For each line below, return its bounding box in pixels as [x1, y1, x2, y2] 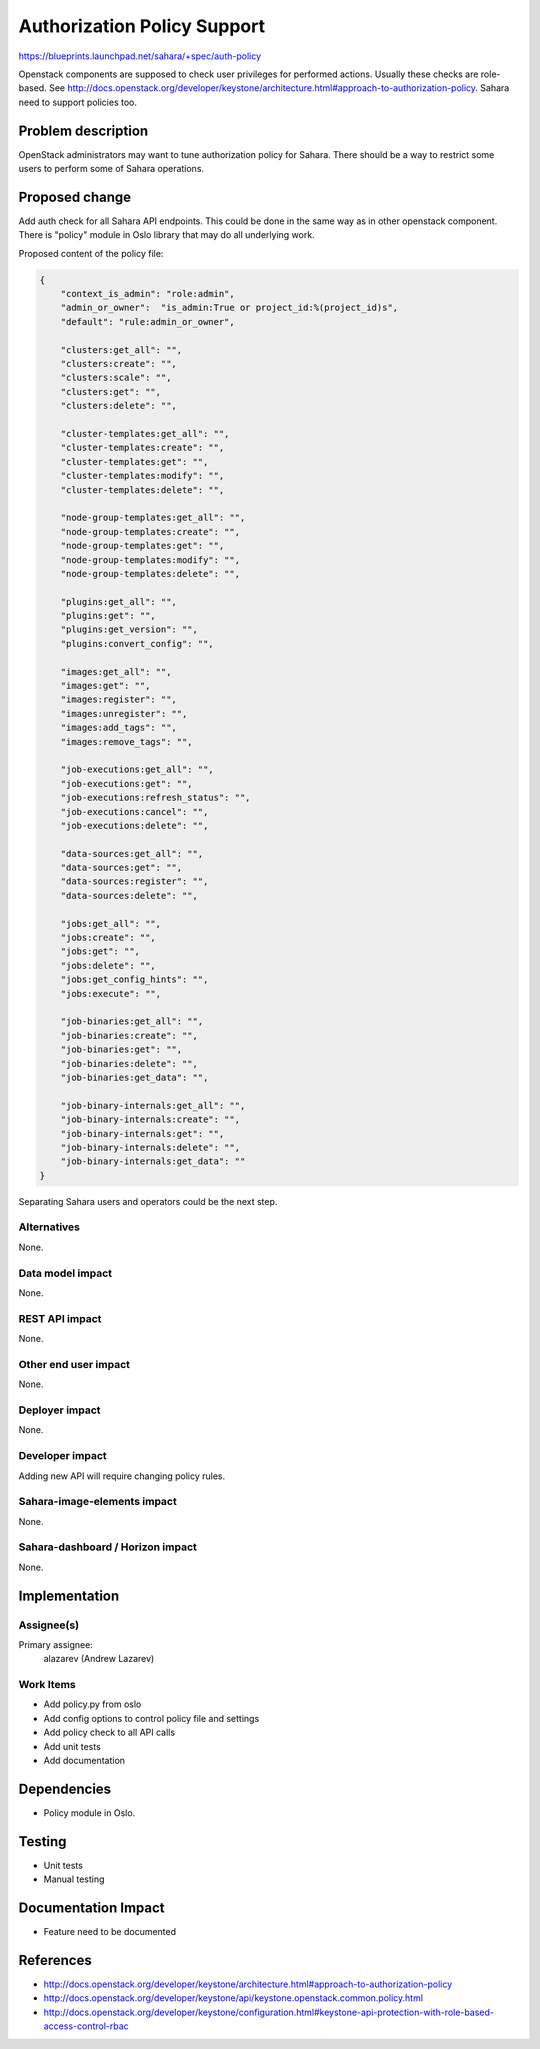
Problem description [18, 122, 149, 139]
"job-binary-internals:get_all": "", [60, 1100, 246, 1111]
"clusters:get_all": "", [60, 344, 183, 355]
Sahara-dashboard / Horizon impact [18, 1540, 197, 1554]
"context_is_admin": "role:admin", [60, 288, 235, 300]
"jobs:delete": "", [60, 960, 157, 971]
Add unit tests [43, 1740, 102, 1752]
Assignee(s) [18, 1618, 80, 1632]
